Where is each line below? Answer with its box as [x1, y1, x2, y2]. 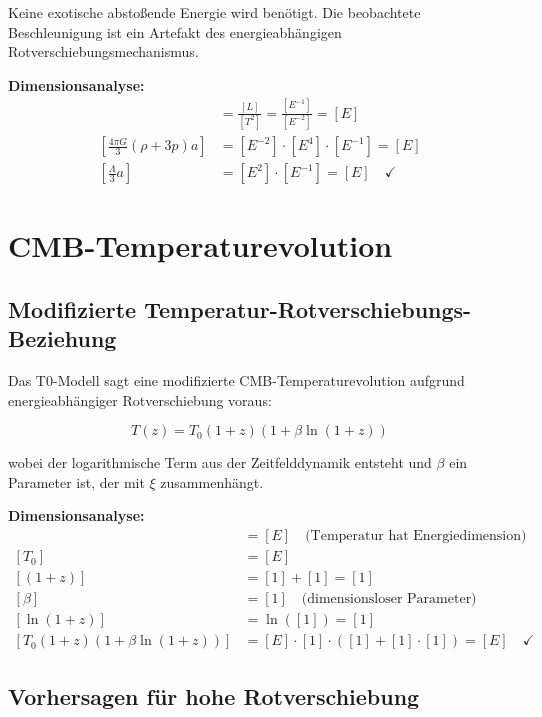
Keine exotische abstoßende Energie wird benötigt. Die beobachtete [8, 2, 421, 22]
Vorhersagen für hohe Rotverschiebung [8, 680, 420, 711]
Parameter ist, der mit [8, 471, 145, 492]
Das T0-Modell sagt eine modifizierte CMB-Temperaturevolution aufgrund [8, 370, 465, 391]
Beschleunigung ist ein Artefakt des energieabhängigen [8, 21, 342, 42]
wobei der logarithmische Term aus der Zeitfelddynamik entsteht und [8, 452, 432, 473]
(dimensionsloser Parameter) [301, 592, 477, 607]
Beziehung [8, 323, 117, 354]
